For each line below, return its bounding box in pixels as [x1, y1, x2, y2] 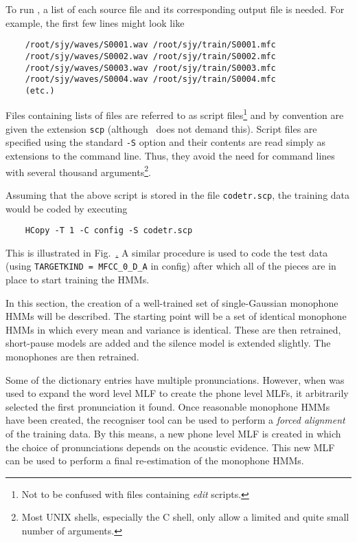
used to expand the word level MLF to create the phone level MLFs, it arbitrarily [5, 386, 349, 400]
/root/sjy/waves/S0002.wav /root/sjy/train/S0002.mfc [25, 51, 276, 61]
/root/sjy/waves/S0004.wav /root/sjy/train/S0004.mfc [25, 74, 276, 85]
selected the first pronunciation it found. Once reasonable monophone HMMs [5, 399, 330, 413]
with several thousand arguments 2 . [5, 162, 151, 179]
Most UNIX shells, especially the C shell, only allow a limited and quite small [21, 510, 349, 524]
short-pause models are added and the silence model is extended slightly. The [5, 336, 331, 350]
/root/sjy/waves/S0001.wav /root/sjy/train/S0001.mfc [25, 40, 276, 50]
